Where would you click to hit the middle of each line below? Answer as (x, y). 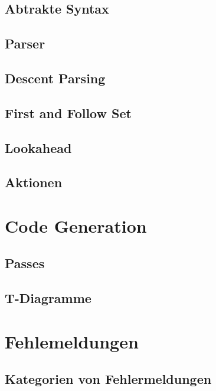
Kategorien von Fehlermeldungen (108, 379)
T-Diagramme (48, 298)
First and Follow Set (68, 113)
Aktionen (34, 182)
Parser (25, 43)
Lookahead (38, 147)
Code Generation (76, 225)
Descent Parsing (55, 78)
